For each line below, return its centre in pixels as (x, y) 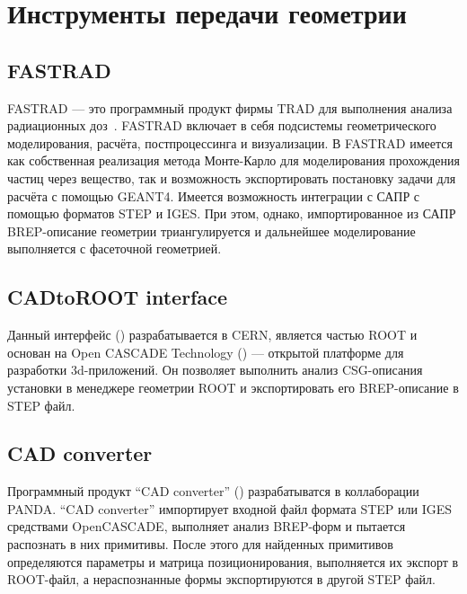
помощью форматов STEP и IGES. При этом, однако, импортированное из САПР (232, 213)
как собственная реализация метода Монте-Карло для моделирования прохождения (233, 160)
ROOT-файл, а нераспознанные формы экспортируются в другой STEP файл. (221, 579)
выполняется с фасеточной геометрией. (115, 248)
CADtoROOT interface (118, 297)
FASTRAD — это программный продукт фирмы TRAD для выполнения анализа (230, 107)
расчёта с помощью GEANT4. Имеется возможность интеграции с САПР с (214, 195)
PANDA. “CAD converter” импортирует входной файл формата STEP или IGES (230, 508)
